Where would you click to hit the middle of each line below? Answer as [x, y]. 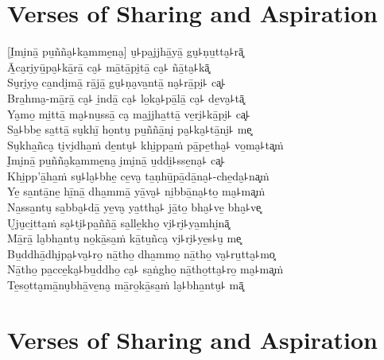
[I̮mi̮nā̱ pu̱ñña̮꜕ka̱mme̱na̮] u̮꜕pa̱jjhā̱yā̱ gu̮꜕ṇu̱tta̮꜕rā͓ [126, 51]
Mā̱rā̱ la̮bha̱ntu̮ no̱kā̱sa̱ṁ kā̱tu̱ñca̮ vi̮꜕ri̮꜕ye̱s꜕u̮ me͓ [124, 238]
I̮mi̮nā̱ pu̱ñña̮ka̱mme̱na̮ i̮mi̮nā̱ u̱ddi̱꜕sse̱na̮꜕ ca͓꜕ [116, 160]
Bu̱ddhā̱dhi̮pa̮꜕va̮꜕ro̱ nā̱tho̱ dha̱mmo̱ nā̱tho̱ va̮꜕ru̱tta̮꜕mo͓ [141, 253]
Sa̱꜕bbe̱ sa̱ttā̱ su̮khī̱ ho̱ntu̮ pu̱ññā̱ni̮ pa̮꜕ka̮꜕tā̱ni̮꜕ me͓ [130, 129]
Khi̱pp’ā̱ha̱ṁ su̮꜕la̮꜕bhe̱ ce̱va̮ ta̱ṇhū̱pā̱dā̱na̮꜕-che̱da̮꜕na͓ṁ [138, 175]
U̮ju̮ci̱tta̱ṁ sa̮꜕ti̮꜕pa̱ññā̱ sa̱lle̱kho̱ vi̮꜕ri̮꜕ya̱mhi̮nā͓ [118, 222]
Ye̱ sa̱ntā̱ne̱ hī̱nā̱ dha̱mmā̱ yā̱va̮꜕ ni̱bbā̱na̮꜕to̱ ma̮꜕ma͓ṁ [136, 191]
